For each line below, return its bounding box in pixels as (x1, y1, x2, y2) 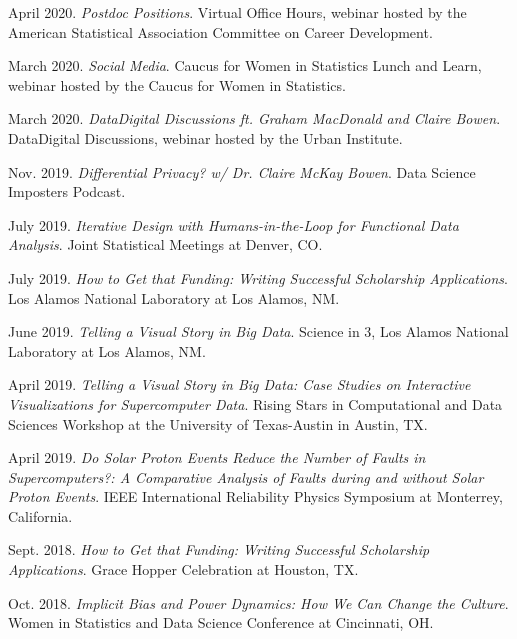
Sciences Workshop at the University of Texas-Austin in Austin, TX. (8, 413, 428, 434)
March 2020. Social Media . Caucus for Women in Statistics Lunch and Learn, (8, 55, 482, 76)
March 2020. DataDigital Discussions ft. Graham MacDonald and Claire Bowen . (8, 108, 501, 129)
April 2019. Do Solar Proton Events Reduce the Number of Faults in (8, 447, 426, 468)
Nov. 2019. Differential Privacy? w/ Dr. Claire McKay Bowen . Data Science (8, 161, 476, 182)
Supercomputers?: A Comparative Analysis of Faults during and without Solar (8, 466, 484, 487)
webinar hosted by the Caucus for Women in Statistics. (8, 74, 346, 95)
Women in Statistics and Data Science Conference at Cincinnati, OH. (8, 612, 434, 633)
